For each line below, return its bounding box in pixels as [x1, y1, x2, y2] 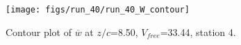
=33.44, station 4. [160, 24, 236, 39]
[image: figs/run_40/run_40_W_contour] [6, 5, 190, 15]
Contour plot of [6, 24, 72, 39]
